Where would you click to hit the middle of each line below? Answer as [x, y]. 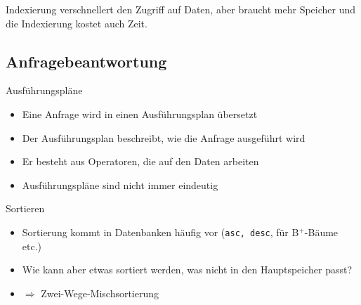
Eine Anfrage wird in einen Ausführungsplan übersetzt [140, 113]
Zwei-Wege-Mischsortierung [100, 293]
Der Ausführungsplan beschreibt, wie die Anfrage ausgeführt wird [164, 137]
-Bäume [321, 232]
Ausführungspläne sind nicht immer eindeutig [120, 184]
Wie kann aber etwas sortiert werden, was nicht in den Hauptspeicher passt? [187, 270]
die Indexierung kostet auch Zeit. [77, 23]
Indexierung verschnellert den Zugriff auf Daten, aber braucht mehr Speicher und [181, 9]
